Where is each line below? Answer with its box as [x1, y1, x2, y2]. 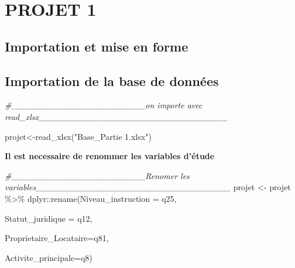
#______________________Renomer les [5, 169, 190, 181]
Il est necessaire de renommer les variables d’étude [5, 150, 215, 162]
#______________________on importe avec [5, 99, 203, 111]
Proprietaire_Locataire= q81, [5, 232, 109, 244]
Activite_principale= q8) [5, 251, 92, 263]
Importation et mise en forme [5, 37, 188, 55]
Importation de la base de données [5, 71, 219, 90]
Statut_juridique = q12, [5, 212, 92, 224]
